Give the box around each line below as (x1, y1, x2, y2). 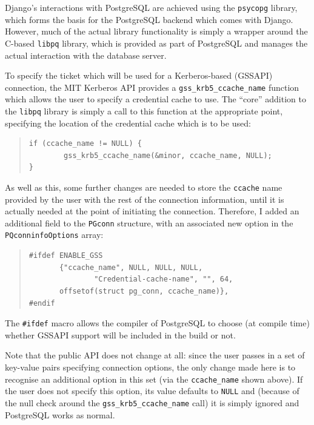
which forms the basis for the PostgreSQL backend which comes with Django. (5, 13, 293, 25)
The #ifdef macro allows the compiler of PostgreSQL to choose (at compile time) (5, 317, 310, 329)
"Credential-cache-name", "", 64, (94, 275, 233, 284)
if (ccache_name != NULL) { (28, 139, 142, 148)
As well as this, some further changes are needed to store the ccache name (5, 180, 282, 193)
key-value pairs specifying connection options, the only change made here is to (5, 360, 296, 373)
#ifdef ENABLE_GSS (28, 251, 103, 260)
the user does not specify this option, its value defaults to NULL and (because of (5, 384, 299, 397)
